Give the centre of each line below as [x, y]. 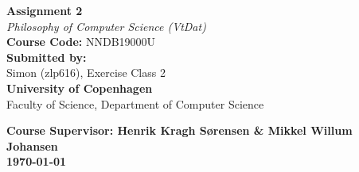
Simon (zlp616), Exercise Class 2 [86, 73]
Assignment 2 [45, 10]
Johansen [32, 145]
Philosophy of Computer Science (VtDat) [106, 26]
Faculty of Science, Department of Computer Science [135, 103]
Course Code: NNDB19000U [81, 42]
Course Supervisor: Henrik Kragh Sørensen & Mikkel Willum [179, 130]
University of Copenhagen [80, 88]
